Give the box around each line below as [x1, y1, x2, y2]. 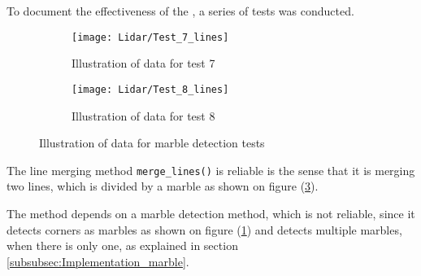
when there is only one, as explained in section [7, 237, 238, 254]
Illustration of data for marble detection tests [39, 134, 265, 151]
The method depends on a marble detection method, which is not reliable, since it [7, 204, 415, 221]
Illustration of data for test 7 [72, 55, 215, 72]
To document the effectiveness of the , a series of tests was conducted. [7, 2, 354, 19]
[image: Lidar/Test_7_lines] [72, 31, 229, 43]
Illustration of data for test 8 [72, 107, 215, 124]
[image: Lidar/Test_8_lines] [72, 83, 229, 95]
